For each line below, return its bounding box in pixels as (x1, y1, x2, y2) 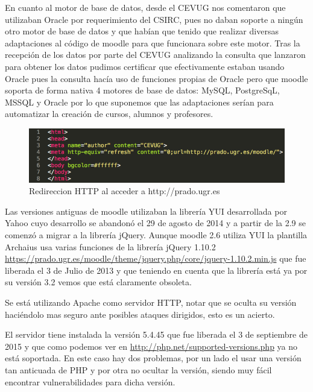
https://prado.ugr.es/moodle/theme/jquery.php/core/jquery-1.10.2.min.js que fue (5, 252, 306, 265)
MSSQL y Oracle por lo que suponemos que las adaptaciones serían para (5, 95, 274, 108)
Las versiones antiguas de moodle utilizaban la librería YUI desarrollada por (5, 204, 287, 217)
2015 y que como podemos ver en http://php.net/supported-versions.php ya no (5, 340, 298, 352)
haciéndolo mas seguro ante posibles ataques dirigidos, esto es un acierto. (5, 308, 275, 320)
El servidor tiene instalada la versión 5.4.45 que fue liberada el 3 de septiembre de (5, 328, 308, 341)
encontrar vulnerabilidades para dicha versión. (5, 375, 175, 388)
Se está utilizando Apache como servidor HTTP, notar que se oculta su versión (5, 296, 297, 308)
